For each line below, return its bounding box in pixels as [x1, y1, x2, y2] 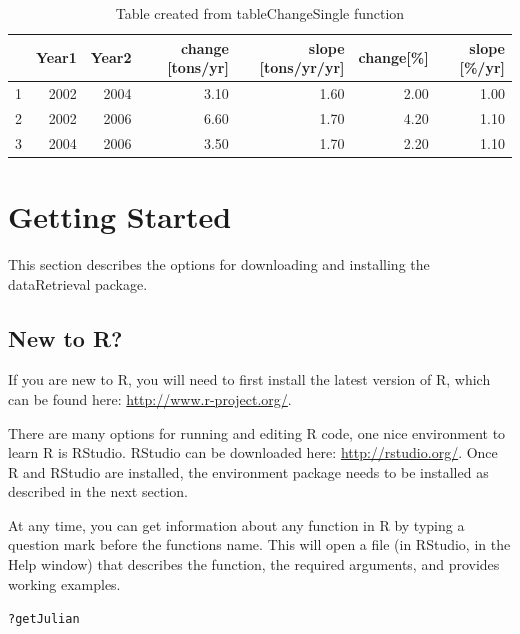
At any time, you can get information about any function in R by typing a [8, 514, 465, 535]
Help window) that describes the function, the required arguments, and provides [8, 554, 500, 575]
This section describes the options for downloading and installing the [8, 253, 430, 274]
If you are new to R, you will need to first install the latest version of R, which [8, 369, 491, 390]
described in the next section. [8, 481, 188, 502]
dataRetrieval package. [8, 273, 148, 294]
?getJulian [8, 612, 80, 627]
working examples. [8, 573, 121, 594]
